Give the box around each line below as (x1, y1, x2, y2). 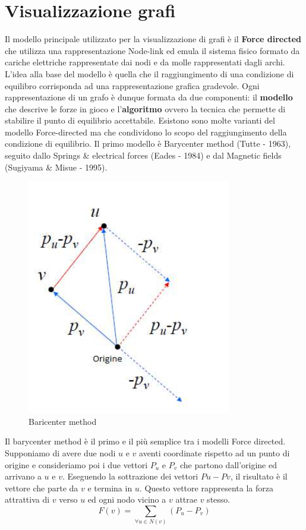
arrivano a (5, 470, 42, 482)
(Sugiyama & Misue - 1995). (5, 160, 108, 173)
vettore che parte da (5, 481, 78, 494)
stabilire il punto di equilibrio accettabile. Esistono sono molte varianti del (5, 114, 275, 127)
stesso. (207, 493, 231, 506)
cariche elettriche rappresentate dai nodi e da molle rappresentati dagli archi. (5, 56, 285, 68)
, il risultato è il (230, 470, 288, 482)
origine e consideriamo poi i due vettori (5, 458, 148, 471)
